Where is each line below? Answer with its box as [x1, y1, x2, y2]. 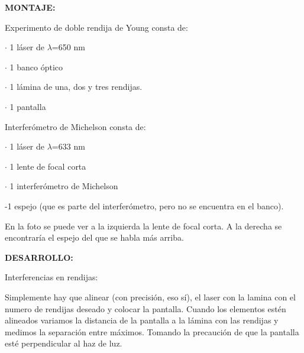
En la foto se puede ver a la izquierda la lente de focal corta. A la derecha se [5, 219, 282, 232]
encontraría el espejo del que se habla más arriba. [5, 231, 184, 244]
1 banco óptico [9, 60, 63, 73]
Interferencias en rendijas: [5, 271, 98, 283]
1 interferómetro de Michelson [9, 180, 118, 192]
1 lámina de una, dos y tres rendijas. [9, 80, 143, 93]
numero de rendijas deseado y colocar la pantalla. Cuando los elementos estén [5, 302, 286, 315]
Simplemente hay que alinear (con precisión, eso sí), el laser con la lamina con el [5, 290, 296, 303]
